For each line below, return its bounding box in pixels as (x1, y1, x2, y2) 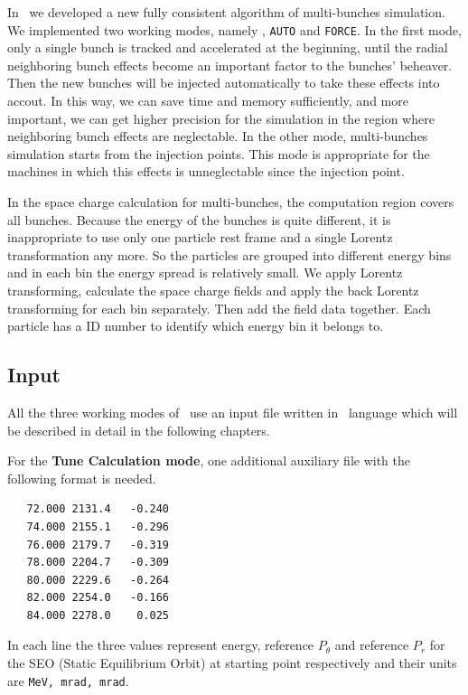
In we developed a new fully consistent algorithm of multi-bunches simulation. (7, 3, 445, 21)
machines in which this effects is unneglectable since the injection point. (7, 162, 405, 181)
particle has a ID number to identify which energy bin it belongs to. (7, 316, 384, 335)
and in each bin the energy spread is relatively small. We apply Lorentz (7, 263, 403, 282)
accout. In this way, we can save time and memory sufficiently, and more (7, 91, 408, 110)
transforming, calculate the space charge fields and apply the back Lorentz (7, 280, 419, 299)
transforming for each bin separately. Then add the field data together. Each (7, 298, 431, 317)
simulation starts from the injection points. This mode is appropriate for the (7, 144, 430, 163)
